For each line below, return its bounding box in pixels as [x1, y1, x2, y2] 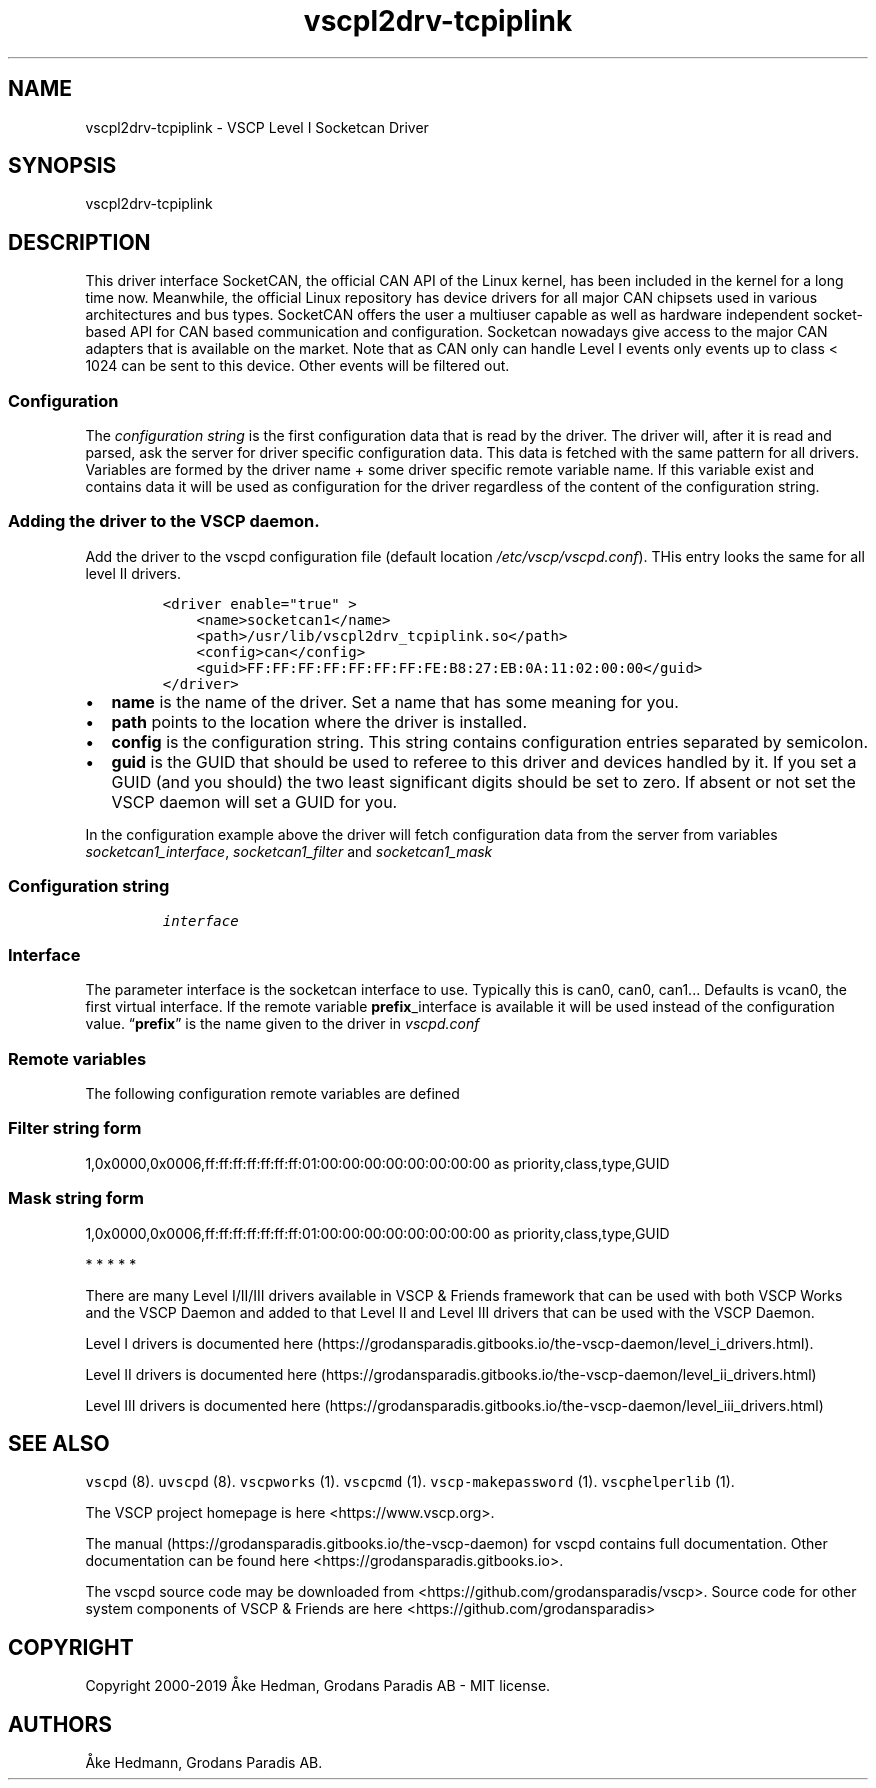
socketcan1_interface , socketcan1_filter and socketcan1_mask [85, 842, 493, 860]
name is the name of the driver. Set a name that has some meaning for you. [111, 691, 679, 712]
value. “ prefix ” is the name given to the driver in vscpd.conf [85, 1015, 480, 1033]
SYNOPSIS [8, 153, 117, 179]
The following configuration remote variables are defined [85, 1085, 460, 1103]
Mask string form [8, 1188, 144, 1209]
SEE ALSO [8, 1430, 110, 1456]
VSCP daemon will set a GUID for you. [111, 791, 398, 812]
